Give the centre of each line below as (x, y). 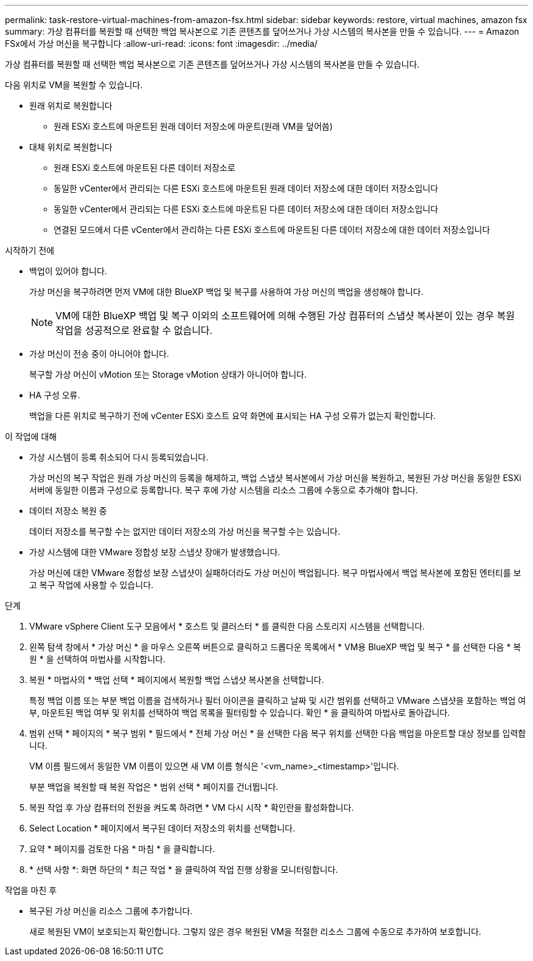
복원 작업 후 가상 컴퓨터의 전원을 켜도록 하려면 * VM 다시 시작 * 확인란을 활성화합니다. (192, 807)
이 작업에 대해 (31, 436)
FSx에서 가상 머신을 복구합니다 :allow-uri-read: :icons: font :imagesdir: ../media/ (161, 43)
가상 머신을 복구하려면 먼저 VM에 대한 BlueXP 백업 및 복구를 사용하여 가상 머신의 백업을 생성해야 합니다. (226, 292)
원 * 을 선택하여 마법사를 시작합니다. (97, 659)
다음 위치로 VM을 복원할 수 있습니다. (74, 85)
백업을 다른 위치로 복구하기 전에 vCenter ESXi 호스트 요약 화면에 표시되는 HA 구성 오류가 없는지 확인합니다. (233, 416)
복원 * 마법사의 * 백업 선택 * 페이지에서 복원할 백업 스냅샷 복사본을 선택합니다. (177, 680)
